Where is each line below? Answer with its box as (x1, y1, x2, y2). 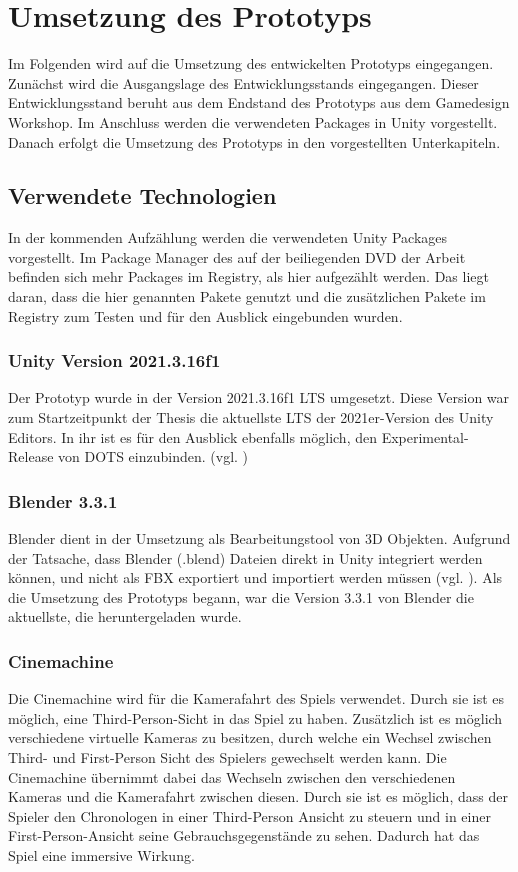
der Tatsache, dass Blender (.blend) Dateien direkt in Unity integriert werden (8, 547, 483, 568)
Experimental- (381, 426, 469, 447)
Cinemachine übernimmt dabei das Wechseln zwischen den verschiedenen (8, 766, 456, 787)
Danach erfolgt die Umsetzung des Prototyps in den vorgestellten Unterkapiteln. (8, 131, 501, 152)
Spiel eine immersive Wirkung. (8, 845, 195, 866)
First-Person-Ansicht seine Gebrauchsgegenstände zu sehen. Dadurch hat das (8, 825, 480, 846)
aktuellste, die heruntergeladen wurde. (8, 606, 242, 627)
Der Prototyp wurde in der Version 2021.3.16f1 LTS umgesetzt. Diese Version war (8, 387, 510, 408)
